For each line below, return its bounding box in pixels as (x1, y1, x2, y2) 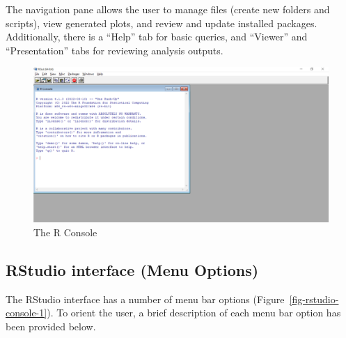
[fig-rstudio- (289, 291, 339, 306)
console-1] (6, 305, 47, 320)
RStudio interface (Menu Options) (6, 259, 259, 280)
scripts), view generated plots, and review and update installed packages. (6, 15, 317, 30)
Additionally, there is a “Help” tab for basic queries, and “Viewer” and (6, 29, 308, 44)
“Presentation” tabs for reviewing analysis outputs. (6, 43, 223, 57)
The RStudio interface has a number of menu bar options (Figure (6, 291, 285, 306)
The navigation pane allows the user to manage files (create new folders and (6, 2, 330, 16)
